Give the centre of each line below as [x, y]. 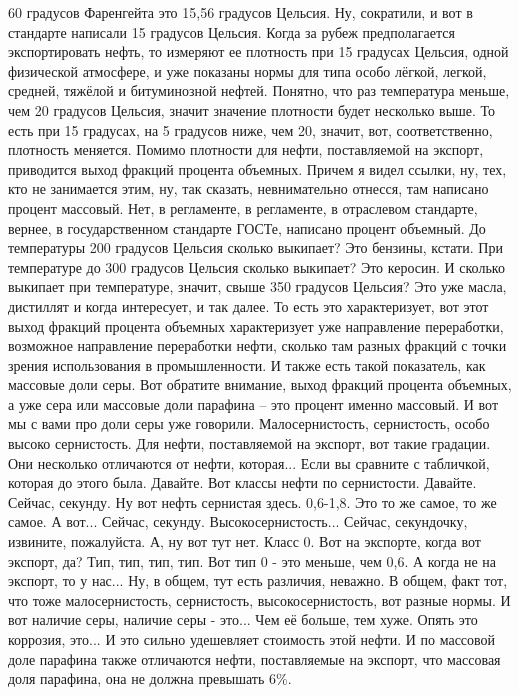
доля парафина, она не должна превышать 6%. [150, 678]
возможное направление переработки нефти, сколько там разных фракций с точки [257, 345]
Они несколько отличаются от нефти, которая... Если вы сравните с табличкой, [249, 462]
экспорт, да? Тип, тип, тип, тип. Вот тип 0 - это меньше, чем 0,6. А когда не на [252, 560]
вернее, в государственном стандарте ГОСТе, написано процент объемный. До [247, 227]
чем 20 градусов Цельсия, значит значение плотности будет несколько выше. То [252, 109]
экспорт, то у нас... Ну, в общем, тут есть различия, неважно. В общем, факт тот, [258, 580]
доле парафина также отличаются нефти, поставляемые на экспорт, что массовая [254, 658]
